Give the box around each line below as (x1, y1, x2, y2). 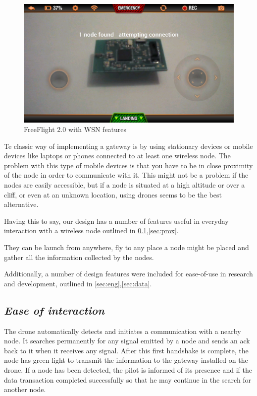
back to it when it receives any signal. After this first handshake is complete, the (4, 345, 249, 355)
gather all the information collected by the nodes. (4, 252, 154, 262)
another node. (4, 384, 46, 395)
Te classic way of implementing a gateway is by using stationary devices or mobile (4, 140, 253, 151)
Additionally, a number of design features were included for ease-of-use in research (4, 268, 253, 279)
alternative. (4, 199, 39, 209)
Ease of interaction (4, 302, 104, 318)
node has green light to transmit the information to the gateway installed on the (4, 355, 248, 365)
